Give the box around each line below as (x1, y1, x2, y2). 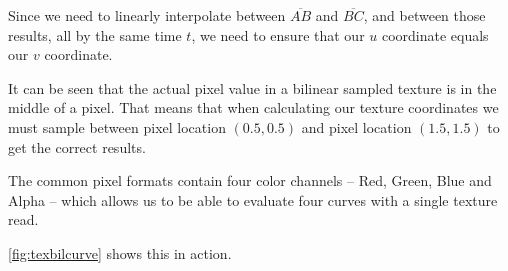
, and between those (363, 5, 486, 25)
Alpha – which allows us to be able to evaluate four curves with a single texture (8, 189, 498, 210)
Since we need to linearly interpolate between (8, 5, 286, 25)
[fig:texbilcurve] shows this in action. (8, 242, 232, 263)
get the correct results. (8, 136, 146, 157)
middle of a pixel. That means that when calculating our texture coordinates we (8, 97, 499, 118)
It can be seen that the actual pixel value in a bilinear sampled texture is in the (8, 77, 497, 98)
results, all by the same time (8, 24, 182, 45)
